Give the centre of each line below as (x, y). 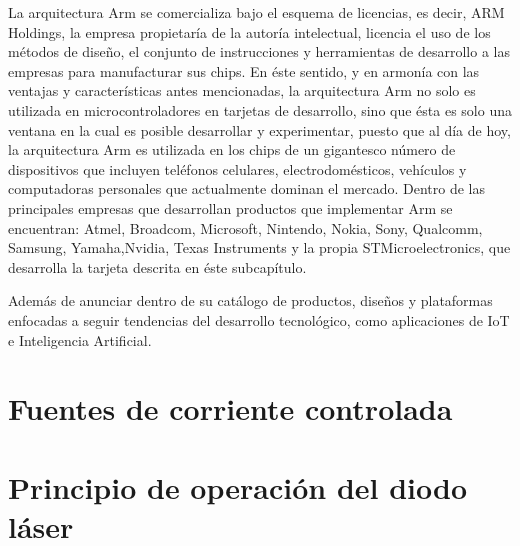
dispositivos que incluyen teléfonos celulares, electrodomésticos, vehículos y (237, 168)
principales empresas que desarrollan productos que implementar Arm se (230, 207)
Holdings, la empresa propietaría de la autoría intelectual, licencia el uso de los (249, 31)
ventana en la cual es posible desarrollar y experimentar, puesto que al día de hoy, (259, 129)
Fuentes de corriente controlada (230, 408)
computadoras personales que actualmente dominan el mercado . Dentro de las (247, 188)
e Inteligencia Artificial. (80, 339)
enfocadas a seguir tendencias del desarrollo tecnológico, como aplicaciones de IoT (259, 319)
